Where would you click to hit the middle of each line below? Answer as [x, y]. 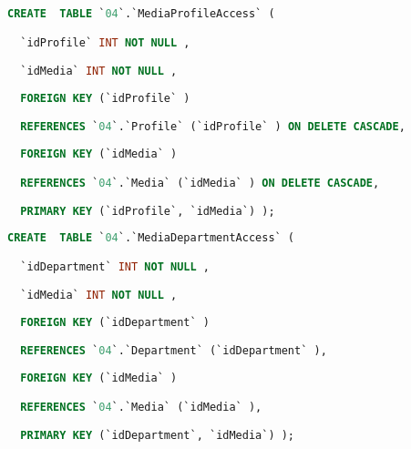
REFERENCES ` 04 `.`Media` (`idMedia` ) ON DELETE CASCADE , [200, 183]
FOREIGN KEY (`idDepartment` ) [115, 322]
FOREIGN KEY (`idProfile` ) [105, 98]
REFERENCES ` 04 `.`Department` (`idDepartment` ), [174, 351]
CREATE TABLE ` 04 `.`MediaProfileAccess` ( [141, 14]
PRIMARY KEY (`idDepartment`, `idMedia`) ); [158, 436]
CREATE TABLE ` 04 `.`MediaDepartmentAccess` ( [151, 238]
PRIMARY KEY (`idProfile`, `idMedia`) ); [148, 212]
